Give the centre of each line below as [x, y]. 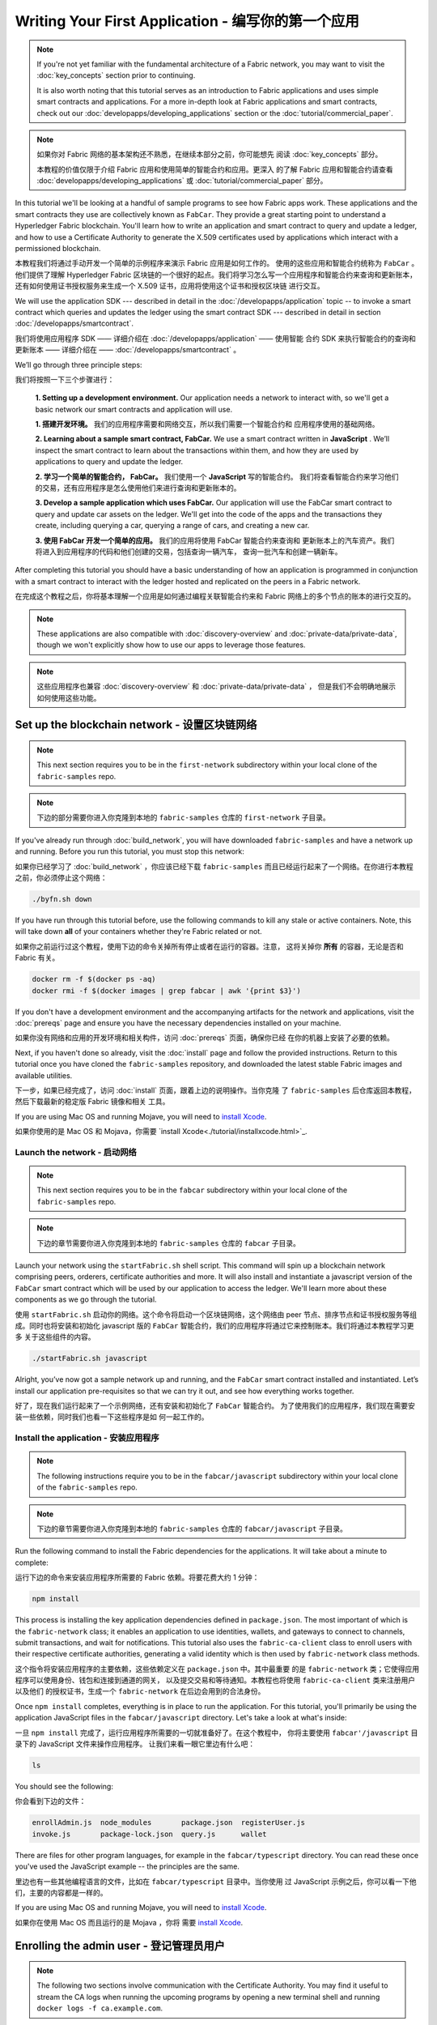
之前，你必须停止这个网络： [61, 878]
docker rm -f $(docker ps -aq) [94, 979]
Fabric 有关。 [37, 958]
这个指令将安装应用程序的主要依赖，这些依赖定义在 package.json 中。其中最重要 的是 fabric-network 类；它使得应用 [217, 1669]
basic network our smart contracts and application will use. [134, 409]
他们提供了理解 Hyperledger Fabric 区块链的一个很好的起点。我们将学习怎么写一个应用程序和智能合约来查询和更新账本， [216, 275]
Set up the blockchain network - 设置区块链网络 [136, 725]
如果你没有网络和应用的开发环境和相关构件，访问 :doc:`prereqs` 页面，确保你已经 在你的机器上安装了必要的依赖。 [204, 1038]
